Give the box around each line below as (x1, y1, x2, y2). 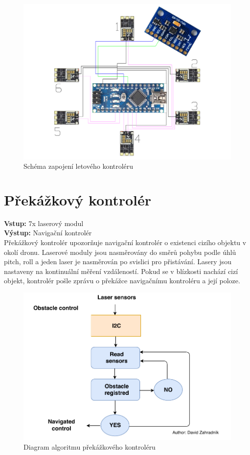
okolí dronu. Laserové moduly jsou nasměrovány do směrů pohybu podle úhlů (4, 247, 236, 257)
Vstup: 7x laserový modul (4, 218, 84, 228)
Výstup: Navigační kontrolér (4, 227, 92, 238)
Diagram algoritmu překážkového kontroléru (23, 441, 156, 452)
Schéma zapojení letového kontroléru (23, 161, 134, 171)
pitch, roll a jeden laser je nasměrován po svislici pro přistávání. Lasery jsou (4, 256, 231, 267)
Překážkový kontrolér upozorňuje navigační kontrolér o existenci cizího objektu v (4, 237, 247, 248)
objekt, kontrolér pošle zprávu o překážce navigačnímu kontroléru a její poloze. (4, 275, 240, 286)
